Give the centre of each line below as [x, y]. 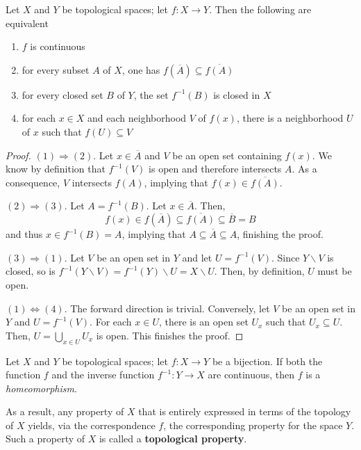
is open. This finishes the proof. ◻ [170, 335]
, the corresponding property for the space [253, 425]
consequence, [33, 182]
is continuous [58, 46]
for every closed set [62, 94]
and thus [24, 234]
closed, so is [31, 271]
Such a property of [45, 439]
